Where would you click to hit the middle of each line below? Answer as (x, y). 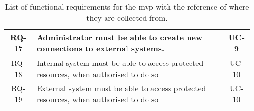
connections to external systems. (100, 48)
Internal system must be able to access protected (120, 63)
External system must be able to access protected (121, 88)
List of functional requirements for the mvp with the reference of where (127, 7)
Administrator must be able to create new (119, 37)
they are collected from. (127, 18)
